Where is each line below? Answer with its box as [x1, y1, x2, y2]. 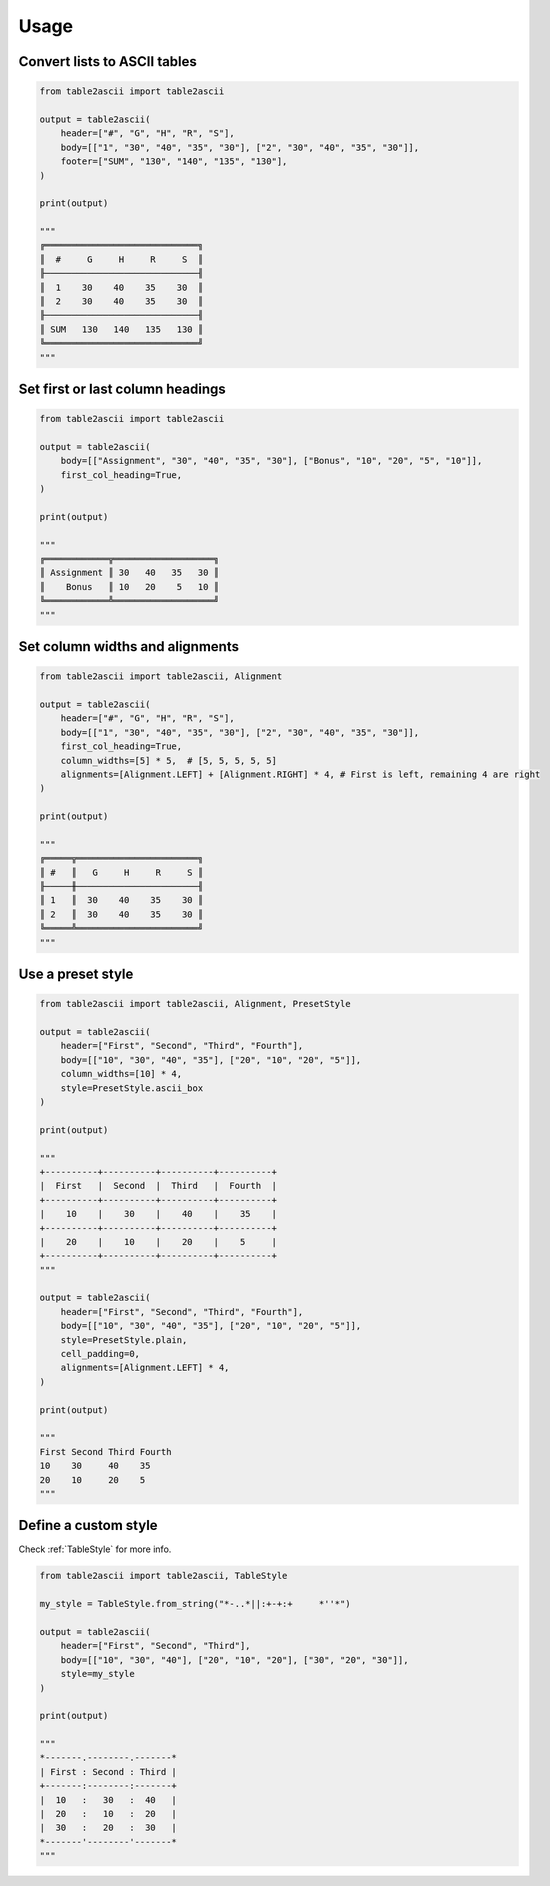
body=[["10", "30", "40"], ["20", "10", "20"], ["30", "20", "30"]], [60, 1654, 409, 1665]
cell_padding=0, [60, 1348, 140, 1360]
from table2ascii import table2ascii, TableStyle [39, 1570, 288, 1582]
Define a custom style [18, 1517, 159, 1534]
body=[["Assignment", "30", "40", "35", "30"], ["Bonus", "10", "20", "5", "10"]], [60, 455, 483, 467]
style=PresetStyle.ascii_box [60, 1082, 204, 1094]
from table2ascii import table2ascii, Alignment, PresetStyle [39, 998, 351, 1010]
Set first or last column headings [18, 380, 227, 397]
